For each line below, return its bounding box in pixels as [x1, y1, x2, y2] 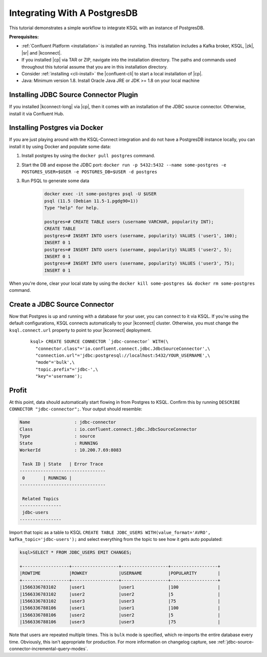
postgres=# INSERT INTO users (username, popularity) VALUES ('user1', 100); [44, 233, 237, 238]
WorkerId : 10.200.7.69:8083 [19, 447, 122, 453]
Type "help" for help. [44, 205, 99, 211]
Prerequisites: [9, 34, 39, 40]
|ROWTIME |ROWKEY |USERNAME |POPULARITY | [19, 571, 221, 576]
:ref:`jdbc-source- [217, 639, 254, 645]
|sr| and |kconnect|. [21, 50, 62, 56]
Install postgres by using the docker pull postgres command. [21, 153, 155, 159]
